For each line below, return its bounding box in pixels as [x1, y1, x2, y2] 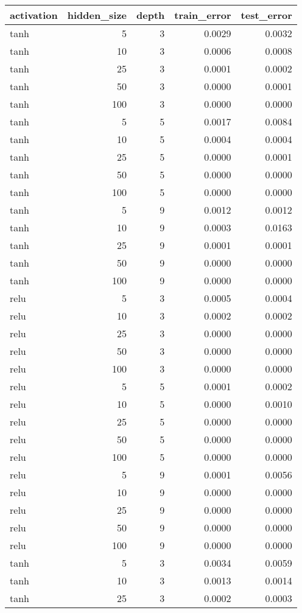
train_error [174, 8, 231, 22]
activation [10, 8, 58, 22]
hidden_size [67, 8, 127, 22]
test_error [241, 8, 292, 22]
